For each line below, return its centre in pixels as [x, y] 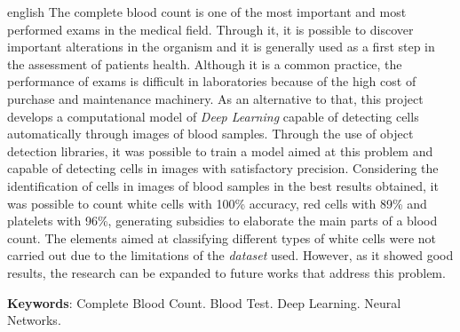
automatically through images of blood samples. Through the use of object [210, 134]
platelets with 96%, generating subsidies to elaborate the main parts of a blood [222, 221]
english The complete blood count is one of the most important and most [207, 12]
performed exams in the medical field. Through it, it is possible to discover [210, 29]
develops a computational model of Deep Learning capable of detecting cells [213, 116]
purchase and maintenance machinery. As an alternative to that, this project [215, 98]
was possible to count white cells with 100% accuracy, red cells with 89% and [217, 203]
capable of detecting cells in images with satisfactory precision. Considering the [223, 168]
